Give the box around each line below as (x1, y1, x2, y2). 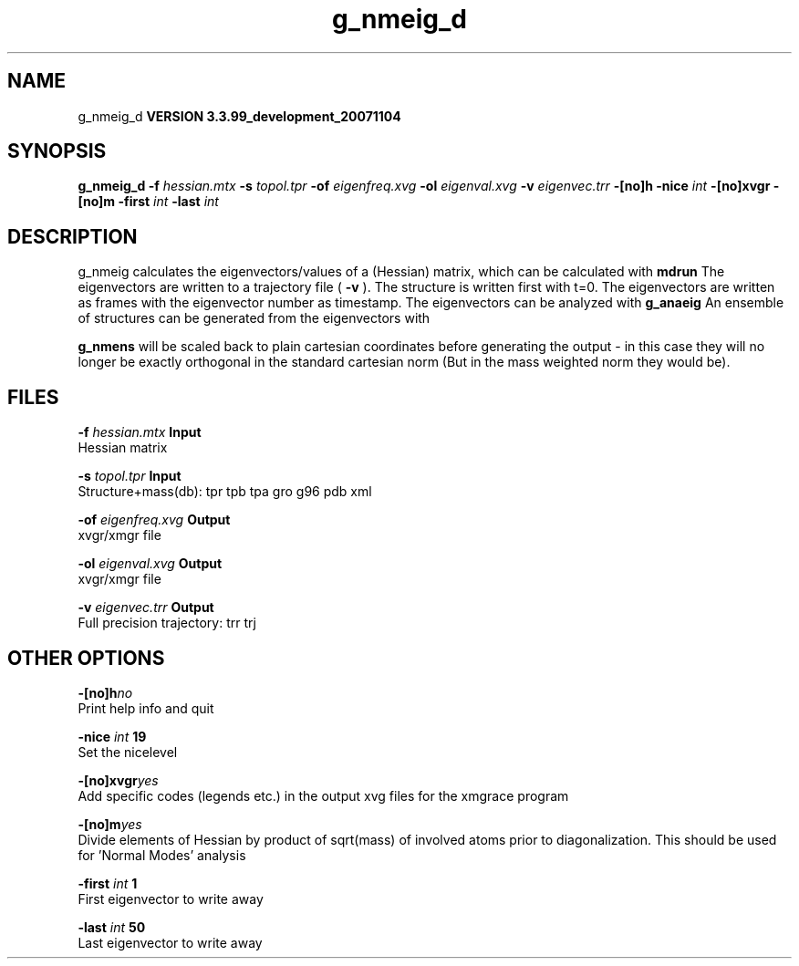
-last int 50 (78, 919, 146, 935)
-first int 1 (78, 875, 138, 891)
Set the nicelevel (78, 743, 178, 760)
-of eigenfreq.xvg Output (78, 512, 231, 528)
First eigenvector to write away (78, 890, 264, 907)
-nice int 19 (78, 728, 147, 744)
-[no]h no (78, 684, 133, 701)
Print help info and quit (78, 700, 214, 716)
